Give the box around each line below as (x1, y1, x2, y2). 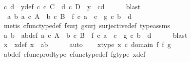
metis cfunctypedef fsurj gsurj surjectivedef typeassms (3, 20, 170, 31)
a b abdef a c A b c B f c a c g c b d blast (3, 30, 188, 40)
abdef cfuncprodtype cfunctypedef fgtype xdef (3, 48, 146, 59)
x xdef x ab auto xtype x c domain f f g (3, 39, 171, 49)
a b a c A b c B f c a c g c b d (7, 11, 132, 21)
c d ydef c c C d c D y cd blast (3, 1, 141, 11)
